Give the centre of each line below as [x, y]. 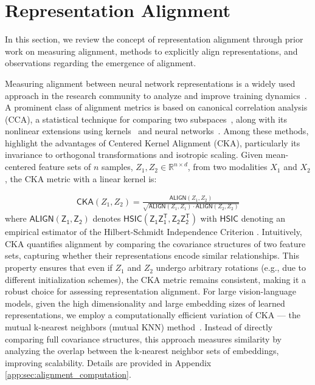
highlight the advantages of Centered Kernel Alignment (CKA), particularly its [153, 142]
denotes [107, 218]
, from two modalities [227, 167]
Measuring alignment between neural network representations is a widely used [150, 83]
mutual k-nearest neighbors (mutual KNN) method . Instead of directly [139, 327]
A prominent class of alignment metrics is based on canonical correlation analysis [156, 107]
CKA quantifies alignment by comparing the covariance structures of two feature [155, 243]
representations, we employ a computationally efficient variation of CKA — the [153, 315]
